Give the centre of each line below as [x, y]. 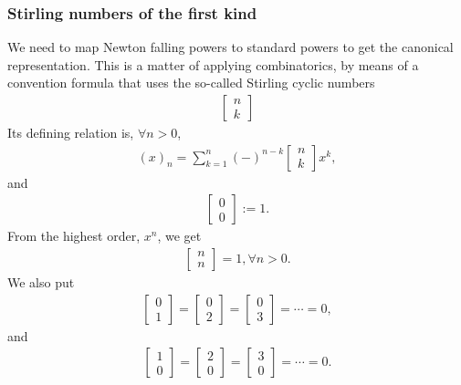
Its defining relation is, [71, 133]
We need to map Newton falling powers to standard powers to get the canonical [230, 47]
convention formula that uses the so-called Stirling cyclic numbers [191, 83]
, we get [179, 236]
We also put [41, 281]
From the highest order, [74, 236]
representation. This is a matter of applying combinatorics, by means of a [213, 64]
